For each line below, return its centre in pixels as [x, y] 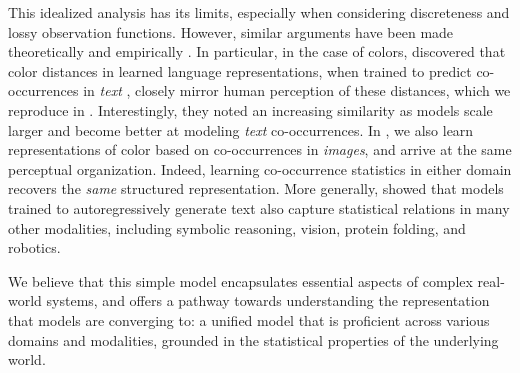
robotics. [34, 247]
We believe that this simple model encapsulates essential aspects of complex [240, 280]
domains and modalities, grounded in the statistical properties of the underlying [253, 339]
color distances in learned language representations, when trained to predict [240, 70]
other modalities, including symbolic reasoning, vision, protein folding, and [237, 227]
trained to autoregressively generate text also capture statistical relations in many [259, 207]
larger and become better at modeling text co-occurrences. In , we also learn [241, 129]
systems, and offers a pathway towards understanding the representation [268, 300]
